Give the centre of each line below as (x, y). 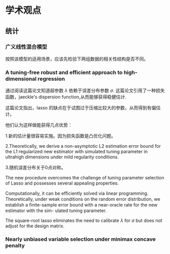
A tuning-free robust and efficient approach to (64, 72)
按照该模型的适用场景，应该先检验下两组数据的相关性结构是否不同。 (77, 59)
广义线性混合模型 (26, 47)
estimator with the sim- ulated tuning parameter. (56, 211)
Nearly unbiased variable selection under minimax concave (81, 239)
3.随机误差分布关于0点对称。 (36, 168)
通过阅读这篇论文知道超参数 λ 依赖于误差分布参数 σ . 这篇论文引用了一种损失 (85, 90)
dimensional (21, 79)
